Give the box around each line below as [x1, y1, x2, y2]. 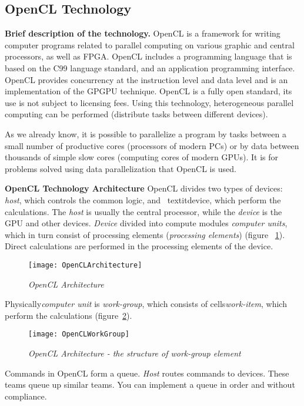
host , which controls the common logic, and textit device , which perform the [5, 193, 281, 206]
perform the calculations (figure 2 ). [5, 309, 132, 321]
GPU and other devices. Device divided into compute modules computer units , [5, 217, 288, 229]
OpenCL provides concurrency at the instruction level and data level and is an [5, 73, 288, 85]
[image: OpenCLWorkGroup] [28, 330, 129, 339]
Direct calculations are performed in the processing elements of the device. [5, 240, 273, 252]
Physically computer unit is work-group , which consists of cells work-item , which [5, 298, 287, 310]
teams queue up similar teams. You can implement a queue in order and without [5, 378, 295, 391]
